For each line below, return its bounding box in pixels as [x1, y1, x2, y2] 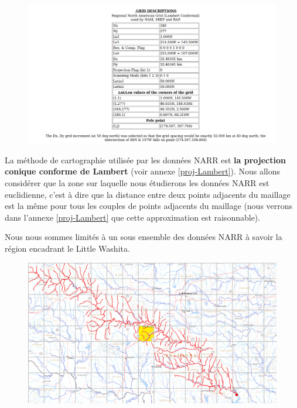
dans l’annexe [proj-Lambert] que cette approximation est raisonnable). [5, 211, 261, 223]
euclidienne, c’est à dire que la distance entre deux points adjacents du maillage [5, 188, 291, 200]
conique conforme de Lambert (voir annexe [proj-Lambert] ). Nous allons [5, 165, 281, 177]
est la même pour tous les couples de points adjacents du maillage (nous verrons [5, 200, 293, 212]
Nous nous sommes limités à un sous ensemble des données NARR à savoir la [5, 231, 282, 243]
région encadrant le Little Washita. [5, 242, 130, 254]
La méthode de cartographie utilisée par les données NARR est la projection [5, 153, 286, 166]
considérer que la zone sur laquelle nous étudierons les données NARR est [5, 177, 269, 189]
